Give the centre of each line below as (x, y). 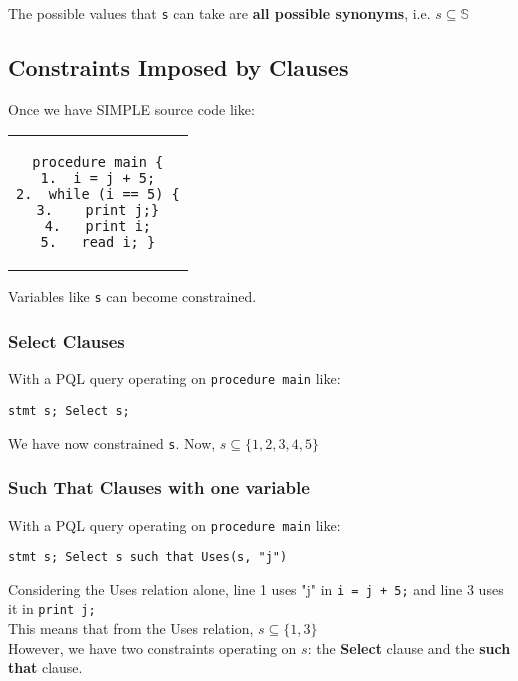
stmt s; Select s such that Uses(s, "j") (148, 557)
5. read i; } (98, 242)
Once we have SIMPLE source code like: (131, 108)
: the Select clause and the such (409, 647)
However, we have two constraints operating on (152, 647)
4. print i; (98, 226)
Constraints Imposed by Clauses (178, 67)
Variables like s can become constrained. (132, 296)
